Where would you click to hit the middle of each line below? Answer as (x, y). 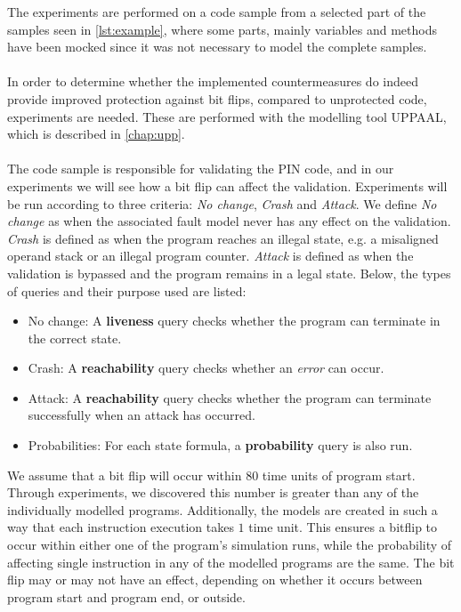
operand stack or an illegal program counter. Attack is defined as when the (210, 256)
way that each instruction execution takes (121, 527)
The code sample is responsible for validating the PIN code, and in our (201, 169)
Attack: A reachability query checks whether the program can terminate (230, 397)
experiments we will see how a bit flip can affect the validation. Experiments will (227, 185)
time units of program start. (339, 475)
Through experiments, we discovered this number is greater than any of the (213, 492)
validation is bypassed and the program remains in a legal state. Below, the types (229, 273)
